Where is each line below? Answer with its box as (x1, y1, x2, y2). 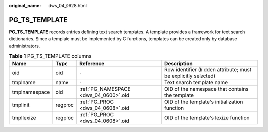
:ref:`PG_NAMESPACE (79, 86, 131, 93)
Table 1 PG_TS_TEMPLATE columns (9, 53, 92, 60)
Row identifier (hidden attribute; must (164, 66, 252, 73)
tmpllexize (12, 114, 37, 121)
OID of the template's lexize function (164, 114, 250, 121)
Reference (79, 60, 105, 67)
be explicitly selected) (164, 72, 216, 79)
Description (164, 60, 193, 67)
